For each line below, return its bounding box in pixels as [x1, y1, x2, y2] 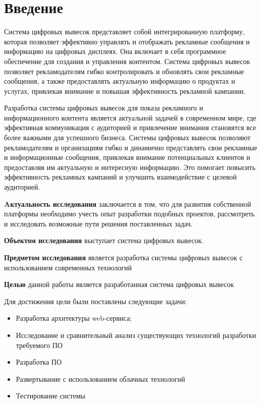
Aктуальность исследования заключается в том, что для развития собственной [4, 198, 251, 209]
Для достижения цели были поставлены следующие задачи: [4, 296, 187, 306]
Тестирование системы [16, 390, 86, 401]
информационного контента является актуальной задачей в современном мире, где [4, 112, 256, 123]
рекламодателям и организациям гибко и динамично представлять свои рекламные [4, 142, 257, 152]
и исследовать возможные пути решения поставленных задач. [4, 218, 193, 228]
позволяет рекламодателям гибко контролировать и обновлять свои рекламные [4, 66, 244, 76]
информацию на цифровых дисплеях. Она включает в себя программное [4, 46, 226, 56]
